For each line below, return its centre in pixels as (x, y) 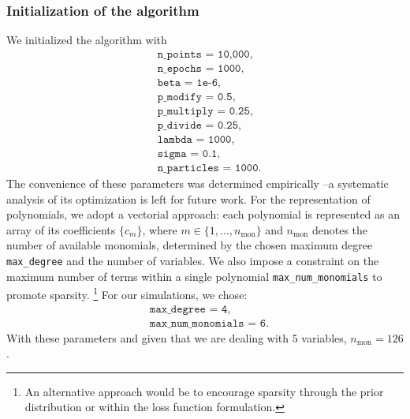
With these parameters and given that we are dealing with (148, 337)
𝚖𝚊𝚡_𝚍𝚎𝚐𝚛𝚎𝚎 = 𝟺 (189, 309)
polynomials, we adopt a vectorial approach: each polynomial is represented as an (203, 214)
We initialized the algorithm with (87, 40)
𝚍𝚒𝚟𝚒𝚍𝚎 (184, 125)
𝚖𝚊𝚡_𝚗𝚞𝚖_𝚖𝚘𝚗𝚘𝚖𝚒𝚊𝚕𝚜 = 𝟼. (210, 323)
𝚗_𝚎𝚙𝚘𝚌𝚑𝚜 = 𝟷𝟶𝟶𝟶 (199, 68)
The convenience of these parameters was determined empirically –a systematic (198, 183)
